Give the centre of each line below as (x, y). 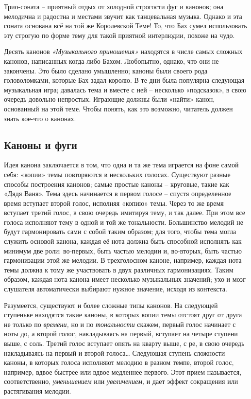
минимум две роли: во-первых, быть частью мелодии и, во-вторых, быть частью (123, 250)
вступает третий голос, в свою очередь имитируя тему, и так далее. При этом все (125, 212)
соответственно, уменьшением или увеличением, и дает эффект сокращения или (121, 381)
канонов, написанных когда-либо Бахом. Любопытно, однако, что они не (111, 61)
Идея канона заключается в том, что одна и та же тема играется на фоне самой (121, 165)
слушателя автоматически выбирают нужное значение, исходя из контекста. (116, 289)
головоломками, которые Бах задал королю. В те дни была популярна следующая (124, 80)
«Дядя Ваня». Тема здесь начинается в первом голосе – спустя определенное (118, 193)
